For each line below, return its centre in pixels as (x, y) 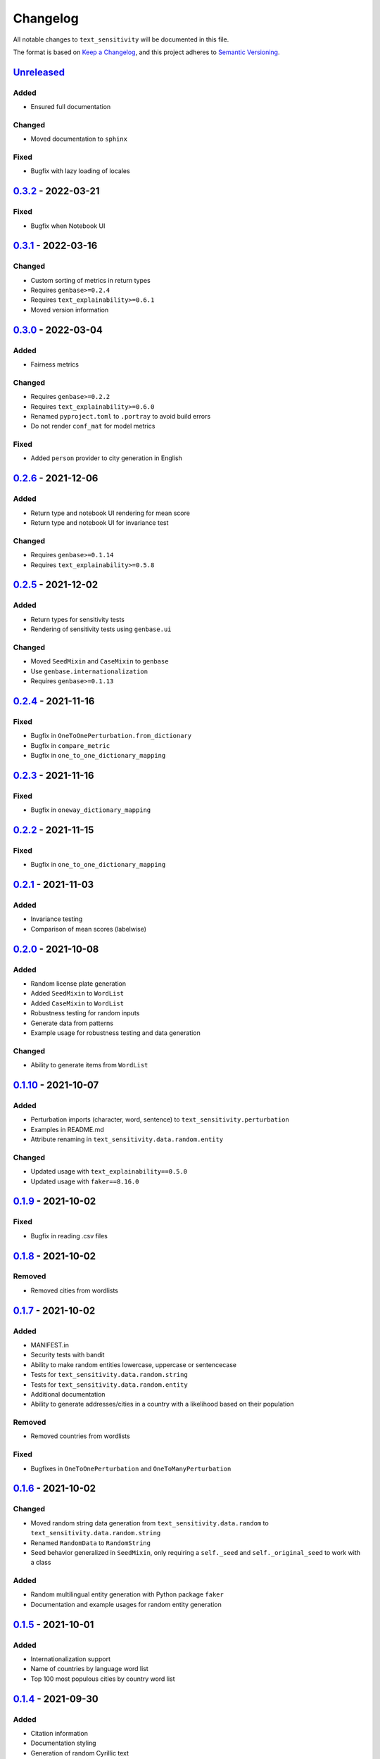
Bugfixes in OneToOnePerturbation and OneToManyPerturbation (131, 1468)
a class (41, 1563)
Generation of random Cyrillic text (80, 1753)
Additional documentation (68, 1394)
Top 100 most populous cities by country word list (103, 1679)
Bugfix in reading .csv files (69, 1236)
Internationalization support (70, 1659)
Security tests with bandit (68, 1355)
